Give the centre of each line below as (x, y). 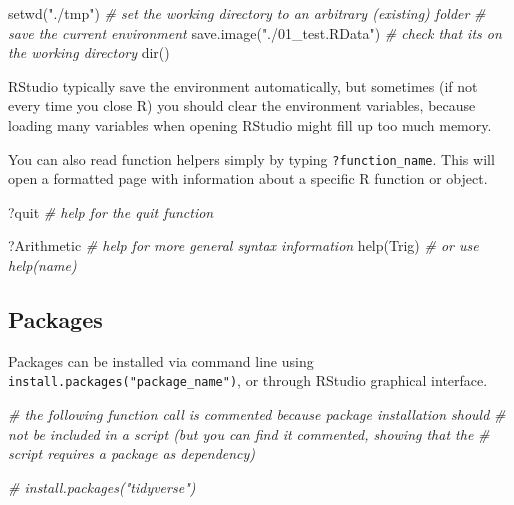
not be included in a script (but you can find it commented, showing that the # (249, 433)
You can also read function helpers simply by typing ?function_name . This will (251, 158)
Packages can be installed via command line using (161, 360)
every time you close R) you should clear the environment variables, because (242, 105)
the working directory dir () (89, 52)
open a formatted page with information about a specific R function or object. (248, 178)
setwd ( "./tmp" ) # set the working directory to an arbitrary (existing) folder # (247, 13)
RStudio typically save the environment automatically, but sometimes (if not (243, 85)
